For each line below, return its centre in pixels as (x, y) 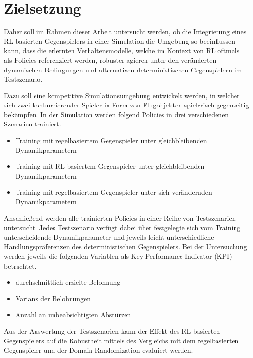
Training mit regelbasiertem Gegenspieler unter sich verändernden (114, 192)
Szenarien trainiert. (33, 124)
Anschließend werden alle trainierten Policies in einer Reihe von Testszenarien (120, 218)
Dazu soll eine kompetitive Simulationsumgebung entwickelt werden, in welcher (122, 95)
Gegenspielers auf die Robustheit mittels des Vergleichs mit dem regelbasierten (121, 340)
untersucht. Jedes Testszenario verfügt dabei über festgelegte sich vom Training (122, 227)
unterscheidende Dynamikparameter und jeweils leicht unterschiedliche (109, 237)
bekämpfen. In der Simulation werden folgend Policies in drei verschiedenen (117, 114)
